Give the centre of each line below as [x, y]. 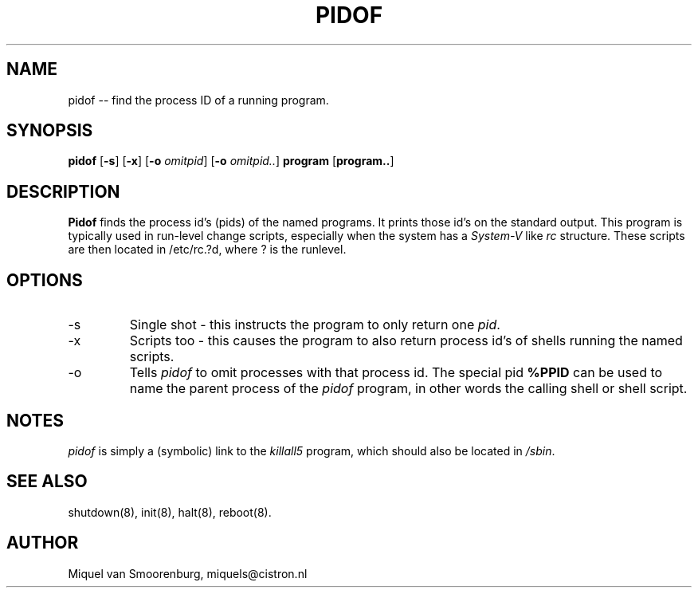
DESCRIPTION [63, 191]
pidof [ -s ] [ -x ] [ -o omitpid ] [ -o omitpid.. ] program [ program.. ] [231, 161]
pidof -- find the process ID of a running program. [198, 100]
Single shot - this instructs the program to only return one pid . [315, 325]
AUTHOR [43, 543]
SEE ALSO [47, 482]
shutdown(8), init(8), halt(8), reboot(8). [170, 512]
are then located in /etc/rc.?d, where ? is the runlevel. [207, 250]
